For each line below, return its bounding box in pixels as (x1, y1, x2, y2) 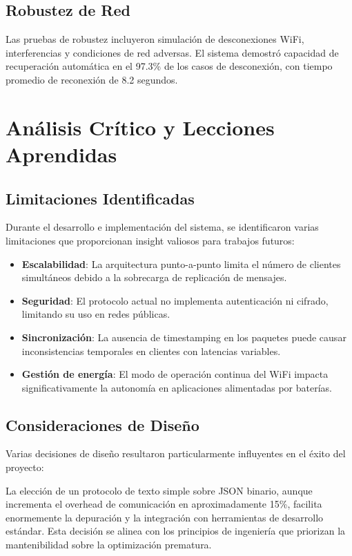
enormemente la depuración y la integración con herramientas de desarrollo (6, 510, 324, 524)
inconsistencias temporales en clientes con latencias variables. (21, 343, 281, 358)
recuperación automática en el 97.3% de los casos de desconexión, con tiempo (6, 59, 333, 73)
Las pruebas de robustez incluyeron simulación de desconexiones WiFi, (6, 32, 304, 46)
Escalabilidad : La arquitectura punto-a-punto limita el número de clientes (21, 256, 341, 271)
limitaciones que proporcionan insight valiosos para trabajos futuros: (6, 233, 295, 247)
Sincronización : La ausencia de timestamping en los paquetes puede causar (21, 329, 346, 344)
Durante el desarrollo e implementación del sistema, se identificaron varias (6, 220, 319, 234)
